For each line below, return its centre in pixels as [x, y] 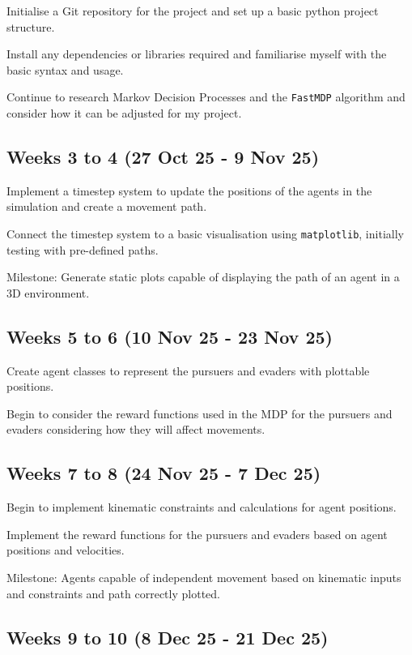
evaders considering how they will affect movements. [136, 429]
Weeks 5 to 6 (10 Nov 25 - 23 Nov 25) [170, 336]
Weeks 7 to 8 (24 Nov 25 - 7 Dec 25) [164, 473]
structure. [31, 26]
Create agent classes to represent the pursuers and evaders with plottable [188, 370]
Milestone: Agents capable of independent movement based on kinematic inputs [204, 578]
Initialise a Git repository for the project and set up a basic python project [193, 11]
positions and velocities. [66, 550]
